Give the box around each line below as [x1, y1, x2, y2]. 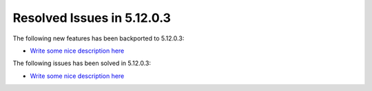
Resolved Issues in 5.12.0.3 [12, 10, 172, 25]
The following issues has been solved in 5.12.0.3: [12, 59, 152, 68]
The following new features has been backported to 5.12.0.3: [12, 34, 185, 42]
